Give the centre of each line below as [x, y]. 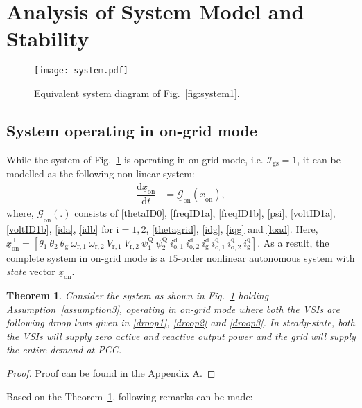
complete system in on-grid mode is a [86, 257]
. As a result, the [293, 242]
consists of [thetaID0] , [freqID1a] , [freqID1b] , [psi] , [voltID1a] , [205, 212]
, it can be [319, 159]
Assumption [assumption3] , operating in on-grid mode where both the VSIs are [173, 309]
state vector [31, 271]
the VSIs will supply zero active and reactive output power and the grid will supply [181, 336]
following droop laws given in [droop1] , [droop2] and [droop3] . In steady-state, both [181, 322]
